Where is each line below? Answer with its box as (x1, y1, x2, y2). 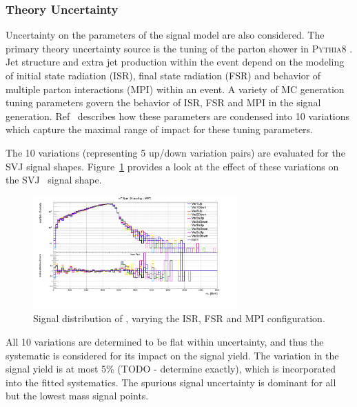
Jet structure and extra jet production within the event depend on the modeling (6, 54, 345, 69)
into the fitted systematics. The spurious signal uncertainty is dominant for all (6, 375, 336, 389)
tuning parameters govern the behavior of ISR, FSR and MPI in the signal (6, 95, 321, 110)
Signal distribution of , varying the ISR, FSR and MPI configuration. (33, 311, 325, 326)
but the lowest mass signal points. (6, 388, 149, 403)
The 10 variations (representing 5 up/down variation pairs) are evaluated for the (6, 145, 345, 159)
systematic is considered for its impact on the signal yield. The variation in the (6, 348, 339, 362)
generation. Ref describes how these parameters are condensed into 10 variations (6, 108, 350, 123)
